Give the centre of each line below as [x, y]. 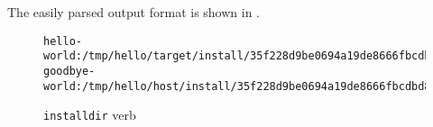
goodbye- [69, 71]
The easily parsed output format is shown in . [134, 12]
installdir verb [90, 115]
